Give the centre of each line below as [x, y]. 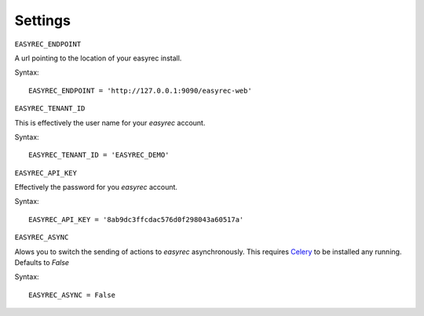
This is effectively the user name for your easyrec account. [110, 122]
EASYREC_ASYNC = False [72, 295]
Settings [42, 20]
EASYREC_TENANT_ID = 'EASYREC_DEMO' [99, 155]
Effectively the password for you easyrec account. [96, 187]
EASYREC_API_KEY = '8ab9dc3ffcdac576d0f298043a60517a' [136, 219]
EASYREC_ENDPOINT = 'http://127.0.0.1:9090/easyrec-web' [141, 91]
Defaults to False [42, 263]
